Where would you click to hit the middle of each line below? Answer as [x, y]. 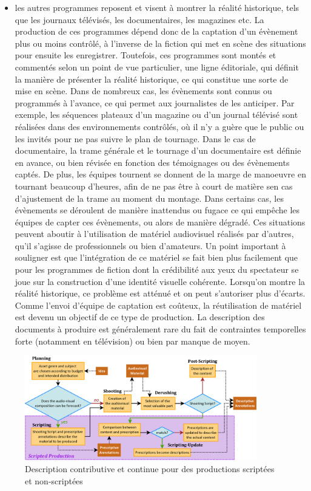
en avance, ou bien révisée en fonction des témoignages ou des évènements [152, 162]
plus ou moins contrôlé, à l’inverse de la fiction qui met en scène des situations [160, 43]
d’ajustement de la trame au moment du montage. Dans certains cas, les [149, 198]
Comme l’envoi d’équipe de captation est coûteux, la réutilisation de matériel [158, 305]
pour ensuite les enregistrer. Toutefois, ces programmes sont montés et [145, 55]
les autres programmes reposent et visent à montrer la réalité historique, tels [157, 7]
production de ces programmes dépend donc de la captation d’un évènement [156, 31]
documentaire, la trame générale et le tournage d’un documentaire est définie [158, 150]
